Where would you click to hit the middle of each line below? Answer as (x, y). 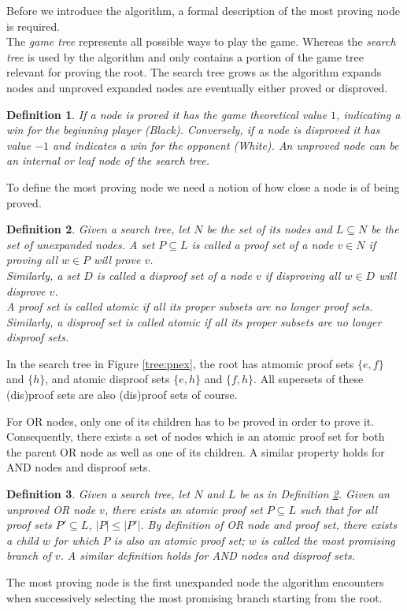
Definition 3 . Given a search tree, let (98, 494)
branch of (29, 555)
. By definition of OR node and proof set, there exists (268, 525)
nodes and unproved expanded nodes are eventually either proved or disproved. (197, 87)
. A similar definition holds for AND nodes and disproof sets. (207, 555)
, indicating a (368, 114)
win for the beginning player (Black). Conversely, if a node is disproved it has (193, 130)
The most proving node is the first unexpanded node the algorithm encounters (195, 582)
